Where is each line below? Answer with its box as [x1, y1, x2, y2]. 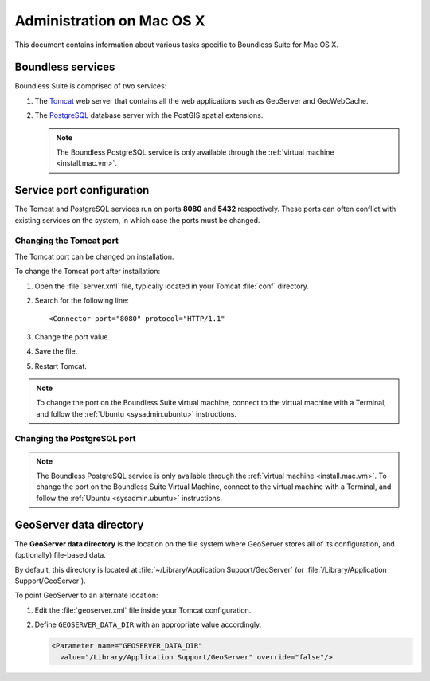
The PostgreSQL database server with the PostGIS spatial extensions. [34, 111, 264, 120]
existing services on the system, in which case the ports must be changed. [14, 215, 260, 225]
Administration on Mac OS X [14, 12, 206, 29]
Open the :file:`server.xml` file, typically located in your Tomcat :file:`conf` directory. [34, 281, 310, 291]
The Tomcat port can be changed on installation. [14, 252, 174, 261]
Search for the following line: [34, 295, 129, 306]
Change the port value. [34, 331, 111, 342]
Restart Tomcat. [34, 361, 88, 370]
